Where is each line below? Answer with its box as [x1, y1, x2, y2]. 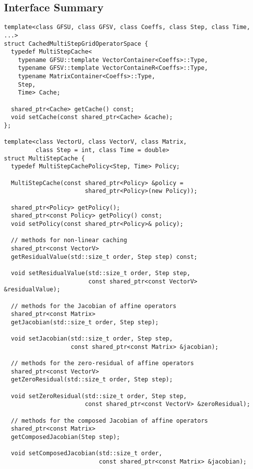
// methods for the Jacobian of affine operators [11, 302, 176, 310]
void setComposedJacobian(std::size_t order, [11, 450, 163, 457]
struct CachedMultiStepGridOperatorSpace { [4, 40, 148, 47]
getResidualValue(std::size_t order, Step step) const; [11, 253, 197, 260]
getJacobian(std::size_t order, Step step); [11, 318, 159, 326]
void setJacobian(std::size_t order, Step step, [11, 335, 173, 343]
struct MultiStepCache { [4, 155, 85, 162]
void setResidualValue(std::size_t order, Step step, [11, 269, 191, 277]
